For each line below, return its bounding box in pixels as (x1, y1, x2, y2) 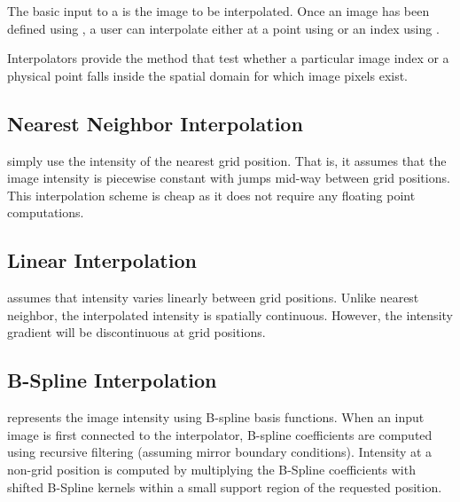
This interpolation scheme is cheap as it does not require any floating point (7, 185, 416, 204)
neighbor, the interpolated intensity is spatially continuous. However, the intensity (7, 305, 453, 324)
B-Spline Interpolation (7, 366, 217, 394)
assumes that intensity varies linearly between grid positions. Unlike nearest (7, 288, 419, 307)
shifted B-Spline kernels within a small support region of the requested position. (7, 477, 442, 496)
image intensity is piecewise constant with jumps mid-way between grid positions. (7, 169, 450, 187)
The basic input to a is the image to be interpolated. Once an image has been (7, 2, 430, 20)
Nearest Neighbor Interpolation (7, 109, 303, 137)
